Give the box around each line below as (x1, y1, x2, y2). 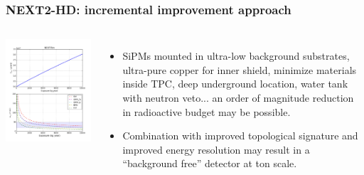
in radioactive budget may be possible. (122, 104, 291, 119)
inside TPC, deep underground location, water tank (122, 76, 348, 91)
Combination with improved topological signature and (122, 128, 358, 143)
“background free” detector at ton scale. (122, 156, 297, 171)
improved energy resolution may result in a (122, 142, 310, 157)
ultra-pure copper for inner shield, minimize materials (122, 62, 357, 77)
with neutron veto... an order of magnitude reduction (122, 90, 354, 105)
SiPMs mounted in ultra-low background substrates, (122, 48, 350, 63)
